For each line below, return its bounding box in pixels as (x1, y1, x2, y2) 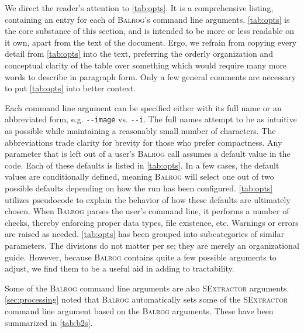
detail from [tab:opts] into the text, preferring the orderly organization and (5, 47, 273, 60)
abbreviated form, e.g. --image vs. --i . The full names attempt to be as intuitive (5, 113, 297, 125)
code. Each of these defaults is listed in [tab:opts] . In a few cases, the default (5, 159, 279, 171)
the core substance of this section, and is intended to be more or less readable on (5, 25, 294, 37)
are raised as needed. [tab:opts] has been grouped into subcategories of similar (5, 228, 284, 240)
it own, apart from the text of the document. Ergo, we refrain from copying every (5, 36, 297, 48)
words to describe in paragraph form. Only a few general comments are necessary (5, 70, 296, 83)
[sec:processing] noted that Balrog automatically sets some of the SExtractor (5, 293, 288, 305)
